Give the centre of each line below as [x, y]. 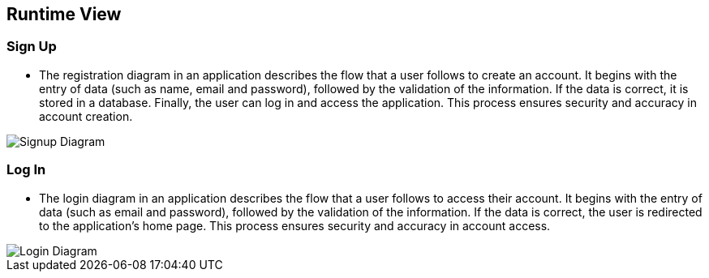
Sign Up [32, 47]
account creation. [86, 116]
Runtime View [64, 14]
